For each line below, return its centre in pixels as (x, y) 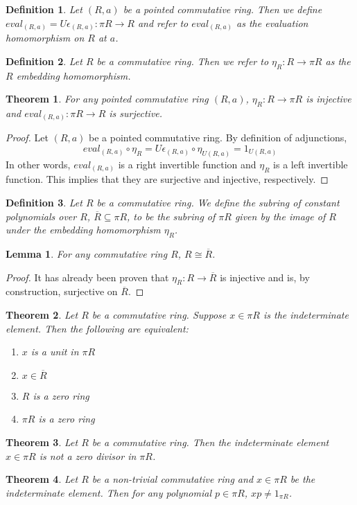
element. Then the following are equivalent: (97, 328)
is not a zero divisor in (88, 455)
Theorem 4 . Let (42, 479)
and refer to (163, 23)
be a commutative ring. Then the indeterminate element (210, 442)
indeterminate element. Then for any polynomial (109, 492)
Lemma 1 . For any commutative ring (87, 253)
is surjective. (136, 113)
